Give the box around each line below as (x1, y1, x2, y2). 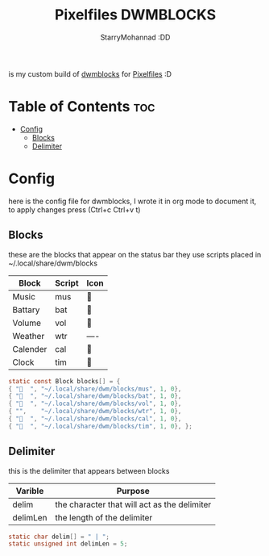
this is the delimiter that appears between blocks (8, 466, 170, 475)
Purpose (116, 485, 151, 496)
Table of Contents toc (8, 98, 155, 116)
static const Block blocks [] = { (8, 377, 121, 385)
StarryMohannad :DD (100, 32, 171, 42)
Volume (12, 317, 42, 328)
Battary (12, 304, 40, 316)
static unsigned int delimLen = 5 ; (8, 540, 128, 548)
